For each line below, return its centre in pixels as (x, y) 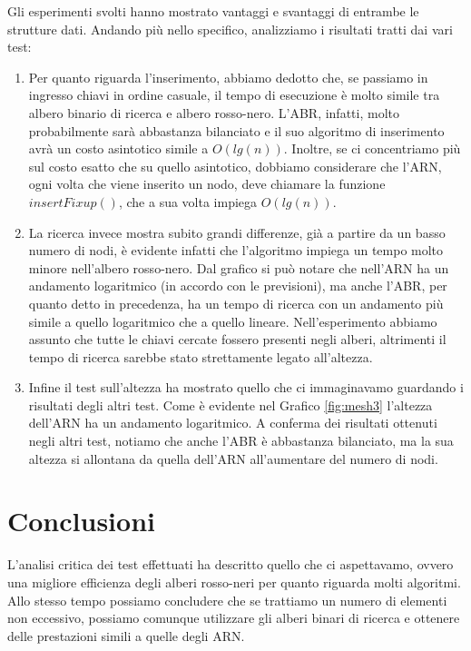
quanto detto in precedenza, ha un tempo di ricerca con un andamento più (236, 303)
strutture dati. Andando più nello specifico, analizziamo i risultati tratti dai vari (230, 29)
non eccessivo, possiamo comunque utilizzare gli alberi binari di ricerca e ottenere (234, 618)
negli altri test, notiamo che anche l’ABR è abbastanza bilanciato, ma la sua (241, 441)
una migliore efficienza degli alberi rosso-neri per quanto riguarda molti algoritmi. (234, 582)
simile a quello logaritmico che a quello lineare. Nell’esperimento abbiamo (233, 321)
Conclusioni (81, 521)
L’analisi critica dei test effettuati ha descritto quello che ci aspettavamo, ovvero (231, 564)
